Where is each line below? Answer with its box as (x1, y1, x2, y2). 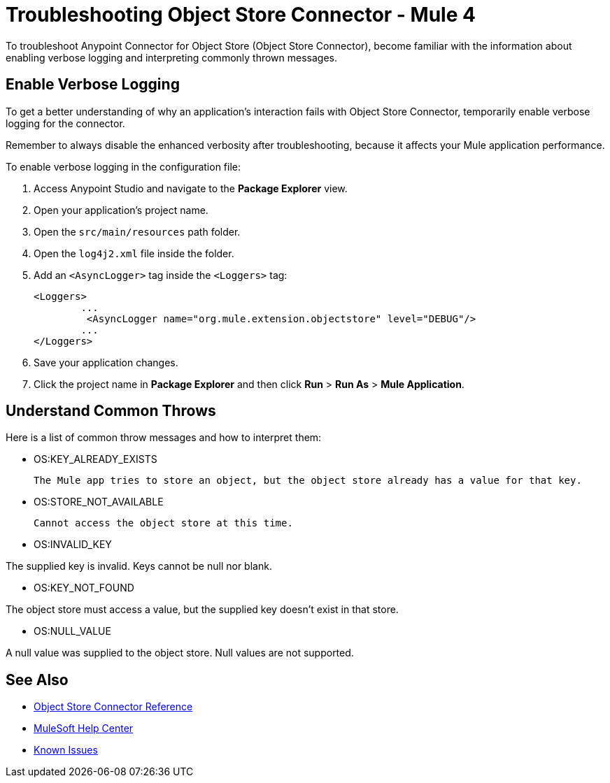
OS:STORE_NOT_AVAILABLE (34, 496, 164, 508)
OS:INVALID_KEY (34, 538, 112, 551)
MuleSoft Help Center (34, 722, 134, 735)
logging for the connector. (6, 117, 125, 129)
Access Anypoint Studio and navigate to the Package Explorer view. (34, 182, 348, 194)
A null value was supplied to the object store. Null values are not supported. (6, 647, 354, 659)
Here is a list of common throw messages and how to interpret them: (6, 431, 322, 444)
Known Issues (34, 744, 98, 756)
